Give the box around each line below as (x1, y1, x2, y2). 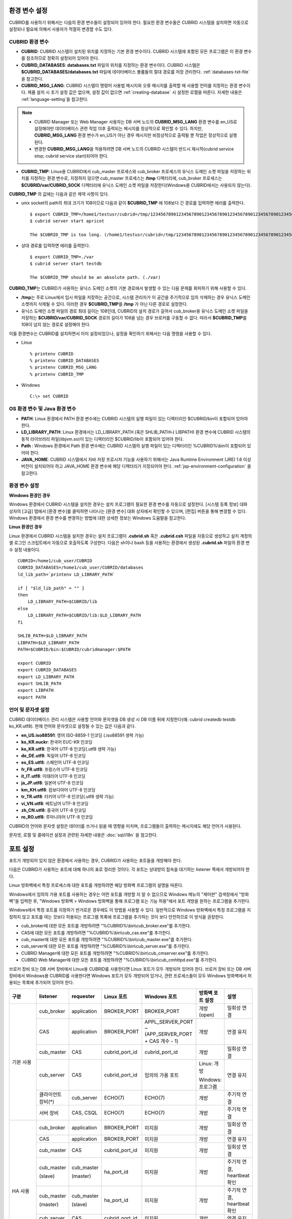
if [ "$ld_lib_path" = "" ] (18, 585, 85, 591)
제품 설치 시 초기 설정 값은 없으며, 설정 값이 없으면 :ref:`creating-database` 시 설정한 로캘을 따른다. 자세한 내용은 (27, 89, 242, 95)
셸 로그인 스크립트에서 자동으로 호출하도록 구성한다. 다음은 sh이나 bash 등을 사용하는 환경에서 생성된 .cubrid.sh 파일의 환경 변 (9, 540, 250, 546)
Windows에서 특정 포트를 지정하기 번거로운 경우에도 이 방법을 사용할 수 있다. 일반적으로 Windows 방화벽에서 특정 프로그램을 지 (9, 907, 251, 913)
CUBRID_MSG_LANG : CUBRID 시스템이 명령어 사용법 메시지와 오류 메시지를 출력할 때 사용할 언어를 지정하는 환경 (21, 83, 238, 88)
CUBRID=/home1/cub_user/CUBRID (18, 558, 92, 563)
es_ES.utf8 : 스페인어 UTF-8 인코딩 (21, 760, 90, 766)
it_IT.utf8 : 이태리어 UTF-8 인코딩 (21, 773, 86, 779)
